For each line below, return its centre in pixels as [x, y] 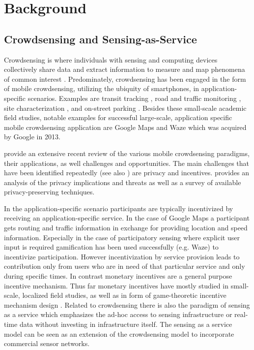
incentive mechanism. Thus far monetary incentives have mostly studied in [116, 285]
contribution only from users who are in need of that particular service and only [125, 266]
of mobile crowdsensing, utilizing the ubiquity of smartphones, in [102, 88]
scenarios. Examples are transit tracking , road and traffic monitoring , [134, 98]
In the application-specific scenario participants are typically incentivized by [119, 208]
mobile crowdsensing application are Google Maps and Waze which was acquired [125, 127]
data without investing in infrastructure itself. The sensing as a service [126, 324]
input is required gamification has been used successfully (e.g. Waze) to [111, 247]
